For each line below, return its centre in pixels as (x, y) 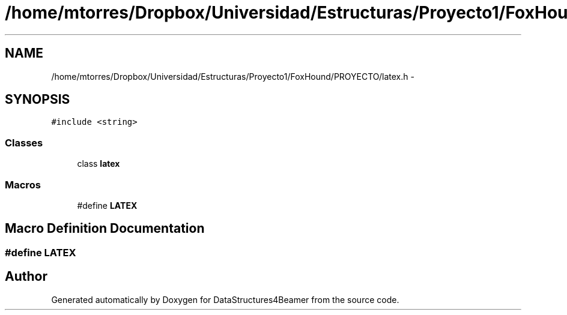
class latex (99, 164)
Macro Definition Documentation (105, 229)
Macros (23, 184)
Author (26, 277)
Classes (24, 142)
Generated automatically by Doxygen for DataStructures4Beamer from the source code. (225, 299)
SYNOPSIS (38, 100)
